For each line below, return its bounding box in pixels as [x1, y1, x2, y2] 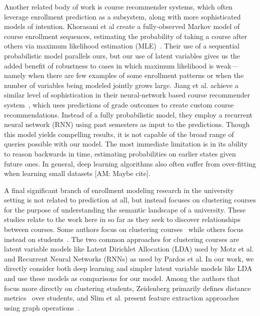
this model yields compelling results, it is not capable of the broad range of [4, 128, 234, 139]
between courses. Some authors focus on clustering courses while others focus [4, 224, 243, 234]
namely [4, 70, 26, 80]
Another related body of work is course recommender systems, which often [4, 1, 233, 11]
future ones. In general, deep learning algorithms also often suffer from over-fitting [4, 158, 256, 168]
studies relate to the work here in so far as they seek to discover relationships [4, 214, 240, 224]
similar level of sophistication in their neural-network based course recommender [4, 89, 250, 100]
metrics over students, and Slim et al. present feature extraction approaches [4, 292, 239, 303]
